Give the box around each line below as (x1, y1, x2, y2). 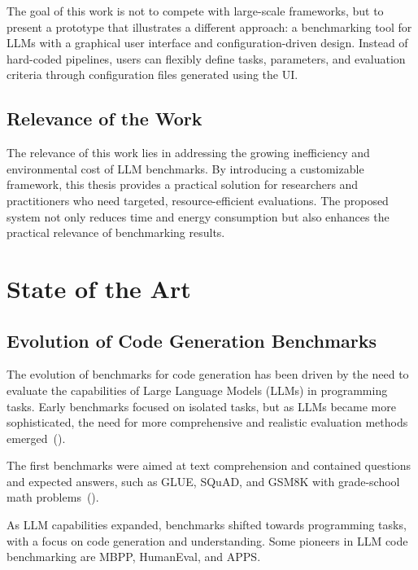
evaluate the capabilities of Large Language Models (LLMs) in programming (7, 381, 388, 398)
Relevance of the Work (7, 106, 202, 131)
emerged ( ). (7, 429, 66, 446)
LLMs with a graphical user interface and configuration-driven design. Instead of (7, 34, 408, 51)
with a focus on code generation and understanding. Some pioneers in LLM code (7, 532, 408, 549)
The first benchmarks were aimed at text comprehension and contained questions (7, 457, 411, 474)
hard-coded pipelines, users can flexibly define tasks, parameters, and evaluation (7, 50, 406, 67)
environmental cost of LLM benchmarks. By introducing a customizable (7, 160, 364, 177)
